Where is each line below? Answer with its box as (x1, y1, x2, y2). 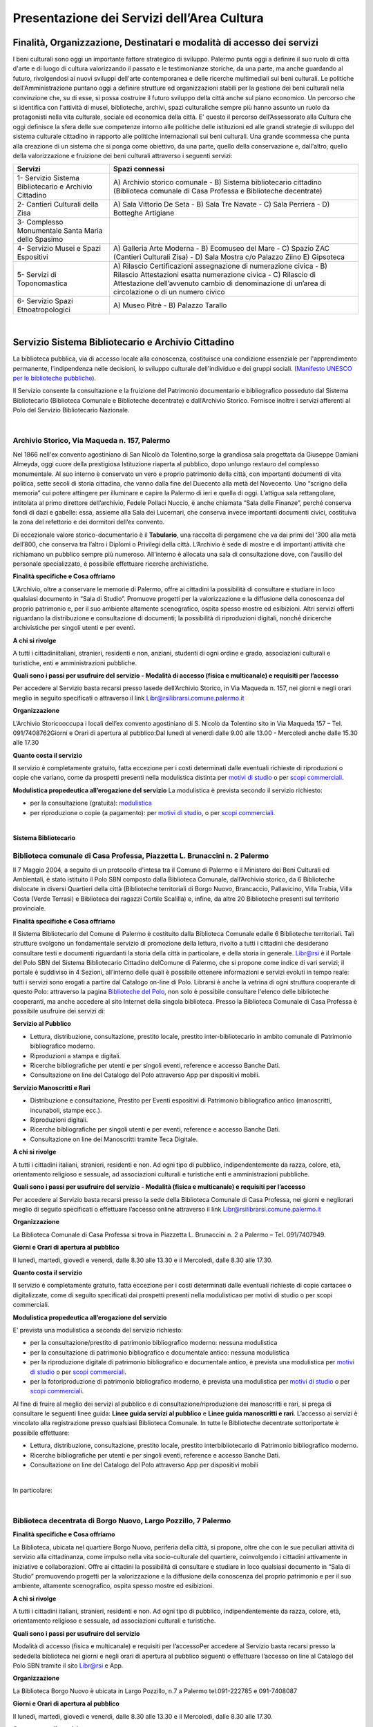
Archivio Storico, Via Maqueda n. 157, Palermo (12, 436, 171, 446)
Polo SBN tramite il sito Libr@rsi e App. (12, 1661, 124, 1670)
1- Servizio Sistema (17, 173, 79, 183)
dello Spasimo (17, 235, 64, 245)
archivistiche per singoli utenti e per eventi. (12, 624, 136, 632)
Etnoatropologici (17, 305, 70, 314)
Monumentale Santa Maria (17, 226, 103, 236)
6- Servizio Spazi (17, 296, 73, 306)
